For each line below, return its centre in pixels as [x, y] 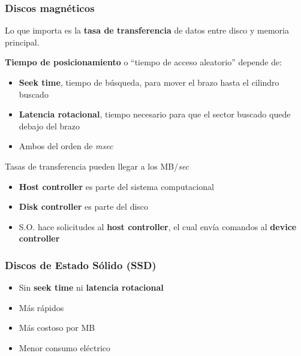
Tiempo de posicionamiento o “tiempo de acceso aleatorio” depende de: [144, 62]
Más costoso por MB [57, 328]
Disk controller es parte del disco [84, 206]
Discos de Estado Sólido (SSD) [81, 265]
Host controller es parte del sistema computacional [116, 186]
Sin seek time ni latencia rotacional [91, 287]
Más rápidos [41, 307]
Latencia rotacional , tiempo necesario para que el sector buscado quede [155, 114]
